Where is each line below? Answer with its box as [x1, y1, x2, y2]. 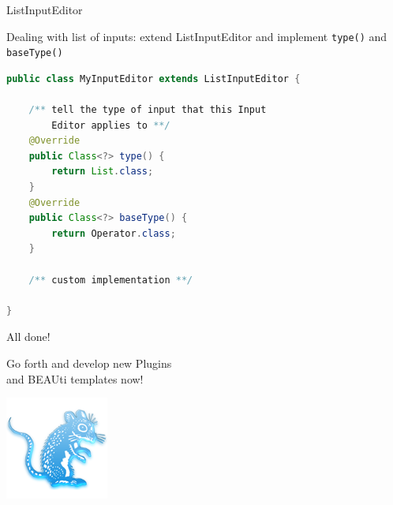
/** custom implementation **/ [28, 274, 193, 286]
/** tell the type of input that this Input [28, 104, 267, 116]
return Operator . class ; [51, 227, 176, 239]
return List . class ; [51, 166, 154, 178]
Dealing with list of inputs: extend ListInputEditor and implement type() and [6, 28, 387, 44]
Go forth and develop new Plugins [6, 355, 172, 371]
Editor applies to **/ [51, 119, 170, 131]
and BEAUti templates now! [6, 370, 144, 387]
